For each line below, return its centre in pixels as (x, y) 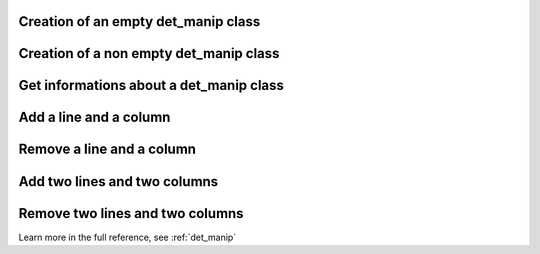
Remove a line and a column (107, 149)
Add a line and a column (94, 117)
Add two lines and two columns (118, 181)
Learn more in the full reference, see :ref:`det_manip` (127, 237)
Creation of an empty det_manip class (139, 21)
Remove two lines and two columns (131, 213)
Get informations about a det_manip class (151, 85)
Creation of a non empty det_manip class (149, 53)
